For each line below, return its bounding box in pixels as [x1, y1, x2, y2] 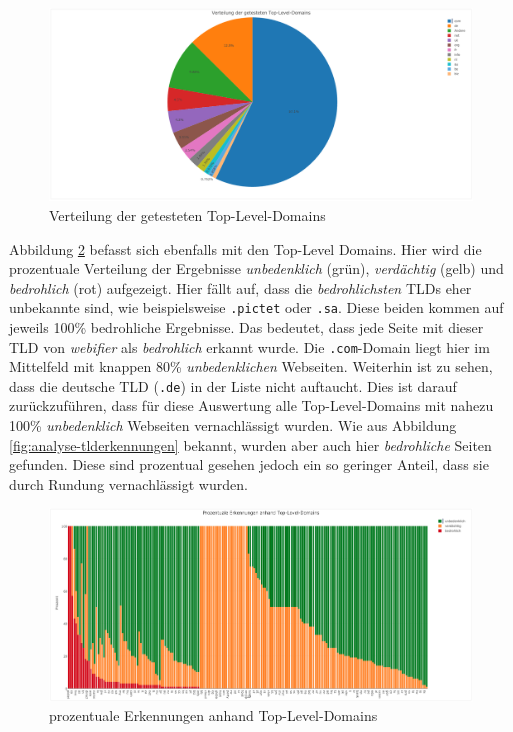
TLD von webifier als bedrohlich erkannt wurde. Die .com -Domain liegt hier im [9, 336, 490, 357]
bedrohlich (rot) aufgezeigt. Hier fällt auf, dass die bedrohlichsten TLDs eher [9, 277, 472, 298]
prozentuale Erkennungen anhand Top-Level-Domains [49, 705, 378, 726]
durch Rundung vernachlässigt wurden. [9, 473, 248, 494]
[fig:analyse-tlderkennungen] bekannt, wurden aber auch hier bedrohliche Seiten [9, 434, 492, 455]
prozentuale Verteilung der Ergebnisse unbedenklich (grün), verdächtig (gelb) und [9, 258, 504, 279]
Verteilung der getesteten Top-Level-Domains [49, 204, 326, 225]
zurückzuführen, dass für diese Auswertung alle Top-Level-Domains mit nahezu [9, 395, 494, 416]
